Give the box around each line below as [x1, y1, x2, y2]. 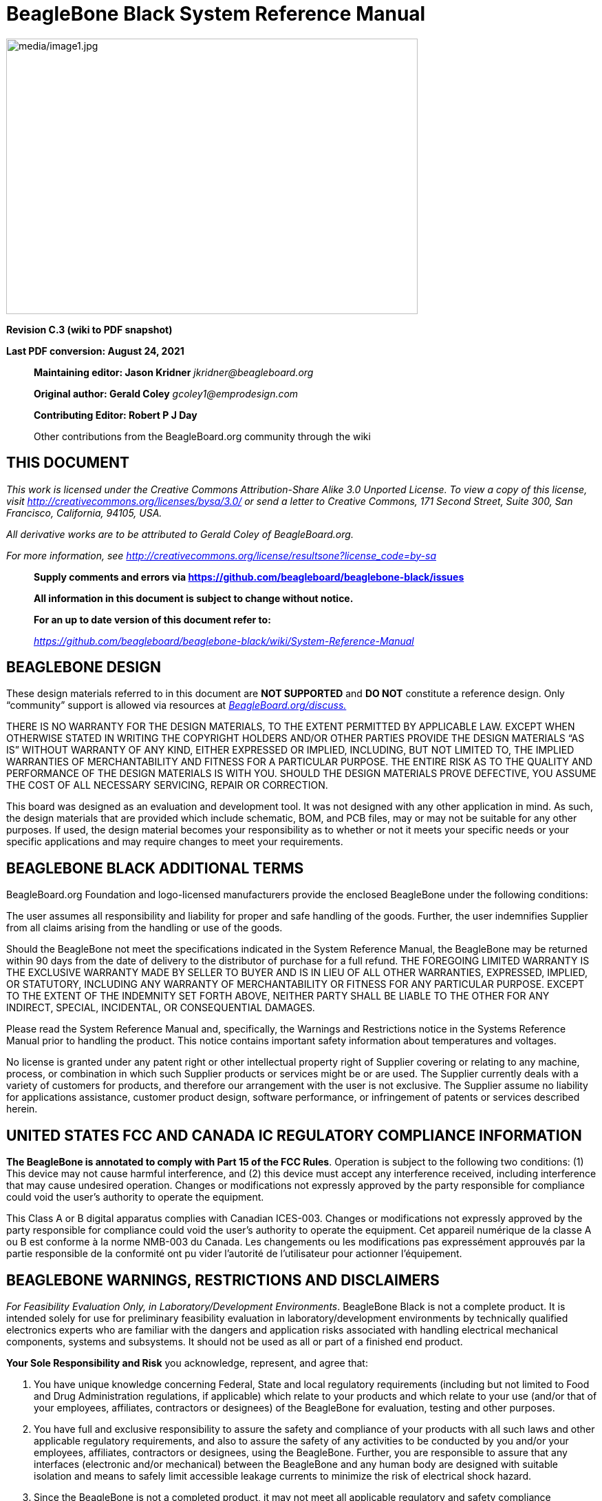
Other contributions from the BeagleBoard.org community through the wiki [34, 430, 371, 442]
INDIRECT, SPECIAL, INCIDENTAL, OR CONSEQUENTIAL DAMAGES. [6, 1002, 315, 1014]
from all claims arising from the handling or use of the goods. [6, 922, 283, 934]
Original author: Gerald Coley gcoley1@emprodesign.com [34, 387, 299, 400]
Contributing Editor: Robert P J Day [34, 408, 197, 421]
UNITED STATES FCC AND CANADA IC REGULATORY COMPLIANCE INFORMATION [6, 1126, 582, 1144]
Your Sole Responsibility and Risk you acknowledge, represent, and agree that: [6, 1356, 368, 1369]
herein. [6, 1103, 38, 1115]
